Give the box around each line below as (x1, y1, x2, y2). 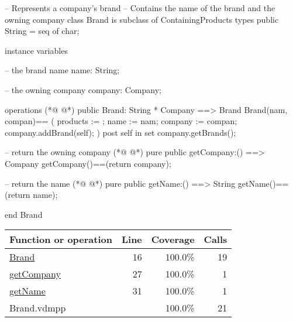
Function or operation (9, 232, 112, 246)
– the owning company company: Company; (5, 83, 161, 95)
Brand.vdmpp (9, 301, 66, 315)
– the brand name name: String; (5, 64, 120, 76)
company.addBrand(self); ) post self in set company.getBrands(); (5, 126, 236, 138)
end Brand (5, 208, 43, 220)
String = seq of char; (5, 25, 80, 37)
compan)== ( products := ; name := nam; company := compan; (5, 115, 237, 127)
